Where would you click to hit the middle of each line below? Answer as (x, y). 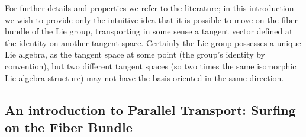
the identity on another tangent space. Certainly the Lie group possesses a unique (153, 42)
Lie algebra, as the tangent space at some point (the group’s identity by (135, 54)
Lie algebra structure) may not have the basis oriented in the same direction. (144, 77)
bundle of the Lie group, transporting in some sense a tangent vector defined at (149, 31)
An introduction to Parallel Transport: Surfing (150, 109)
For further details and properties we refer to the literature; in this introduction (149, 8)
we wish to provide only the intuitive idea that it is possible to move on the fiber (152, 19)
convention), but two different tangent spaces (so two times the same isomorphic (151, 66)
